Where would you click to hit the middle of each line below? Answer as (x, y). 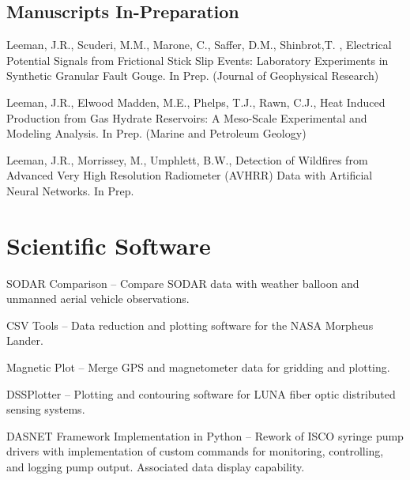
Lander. (25, 340)
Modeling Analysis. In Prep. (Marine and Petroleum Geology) (156, 133)
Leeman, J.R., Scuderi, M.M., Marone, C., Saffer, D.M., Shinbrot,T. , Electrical (199, 45)
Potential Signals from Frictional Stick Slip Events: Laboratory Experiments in (197, 60)
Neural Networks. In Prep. (70, 190)
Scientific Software (109, 245)
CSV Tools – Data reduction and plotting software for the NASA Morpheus (190, 325)
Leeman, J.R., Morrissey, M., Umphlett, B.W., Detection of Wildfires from (187, 159)
